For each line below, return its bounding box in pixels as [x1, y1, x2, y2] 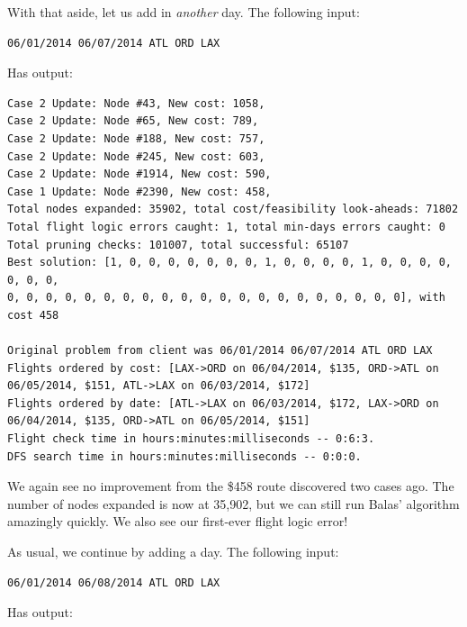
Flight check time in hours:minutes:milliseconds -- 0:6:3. [7, 432, 375, 446]
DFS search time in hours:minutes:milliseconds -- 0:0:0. [7, 450, 362, 463]
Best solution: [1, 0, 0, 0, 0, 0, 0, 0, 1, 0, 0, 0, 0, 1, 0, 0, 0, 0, [7, 256, 452, 269]
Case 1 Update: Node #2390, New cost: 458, [7, 185, 272, 198]
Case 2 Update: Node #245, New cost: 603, [7, 150, 265, 163]
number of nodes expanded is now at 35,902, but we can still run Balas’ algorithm [7, 494, 460, 513]
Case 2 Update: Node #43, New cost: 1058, [7, 96, 265, 110]
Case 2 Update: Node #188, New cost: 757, [7, 132, 265, 145]
